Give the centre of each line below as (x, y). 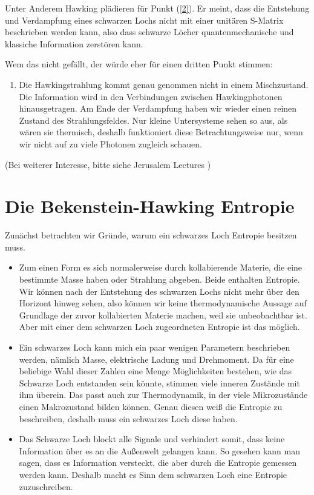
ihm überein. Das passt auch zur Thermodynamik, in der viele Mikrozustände (163, 395)
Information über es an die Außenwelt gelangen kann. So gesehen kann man (159, 450)
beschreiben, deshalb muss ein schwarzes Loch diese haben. (128, 418)
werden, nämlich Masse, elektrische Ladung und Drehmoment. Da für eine (156, 359)
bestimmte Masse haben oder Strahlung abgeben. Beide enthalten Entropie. (159, 279)
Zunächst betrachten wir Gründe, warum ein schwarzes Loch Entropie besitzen (151, 235)
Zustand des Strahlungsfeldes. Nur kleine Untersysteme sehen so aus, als (153, 120)
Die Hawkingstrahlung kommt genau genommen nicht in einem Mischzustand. (164, 84)
